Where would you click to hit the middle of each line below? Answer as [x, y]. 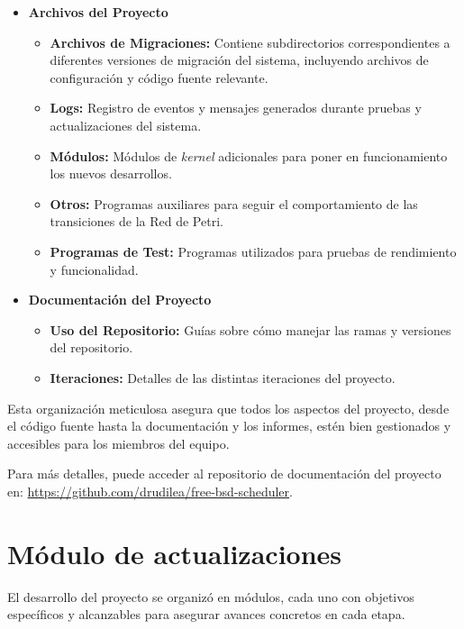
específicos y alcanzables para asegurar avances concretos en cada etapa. [206, 614]
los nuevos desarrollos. [111, 173]
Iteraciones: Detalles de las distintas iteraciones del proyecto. [223, 377]
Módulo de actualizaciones [175, 553]
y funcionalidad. [94, 269]
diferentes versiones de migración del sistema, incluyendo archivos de [239, 60]
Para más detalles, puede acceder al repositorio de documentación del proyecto [224, 474]
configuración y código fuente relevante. [159, 77]
